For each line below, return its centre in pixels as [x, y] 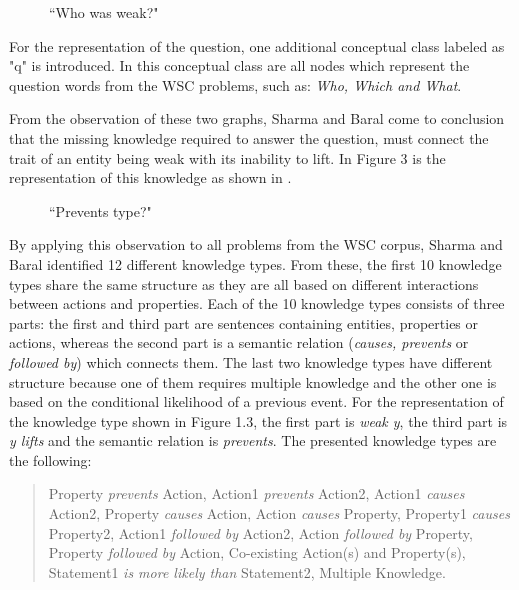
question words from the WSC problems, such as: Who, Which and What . [235, 84]
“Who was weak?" [104, 12]
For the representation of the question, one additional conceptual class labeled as [257, 45]
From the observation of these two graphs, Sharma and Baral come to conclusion [257, 118]
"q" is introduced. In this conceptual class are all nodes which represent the [239, 65]
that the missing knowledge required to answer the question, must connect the [249, 137]
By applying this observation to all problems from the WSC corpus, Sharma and [256, 244]
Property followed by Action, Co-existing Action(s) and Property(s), [257, 552]
